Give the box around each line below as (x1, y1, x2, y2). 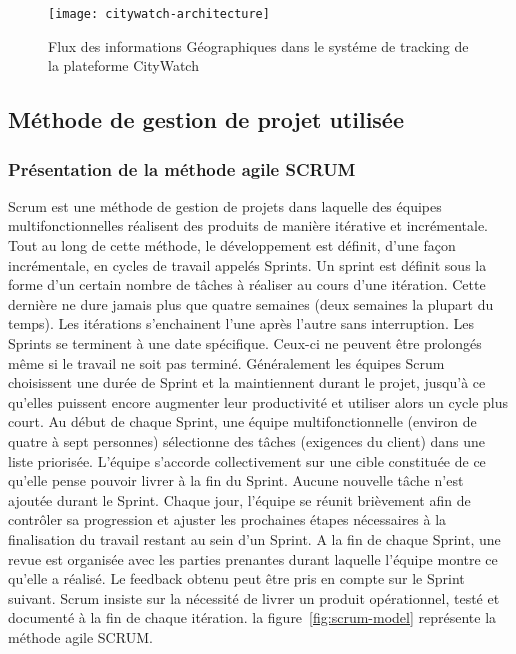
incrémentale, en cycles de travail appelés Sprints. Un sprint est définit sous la (8, 254, 487, 275)
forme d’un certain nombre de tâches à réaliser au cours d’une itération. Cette (8, 274, 486, 295)
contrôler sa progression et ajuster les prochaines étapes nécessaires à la (8, 509, 447, 530)
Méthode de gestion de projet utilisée (8, 104, 404, 135)
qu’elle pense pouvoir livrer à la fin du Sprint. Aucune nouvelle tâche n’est (8, 470, 464, 491)
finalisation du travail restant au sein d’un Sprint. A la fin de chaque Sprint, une (8, 528, 501, 549)
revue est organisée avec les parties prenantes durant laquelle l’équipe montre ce (8, 548, 498, 569)
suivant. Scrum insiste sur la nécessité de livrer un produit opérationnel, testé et (8, 587, 500, 608)
